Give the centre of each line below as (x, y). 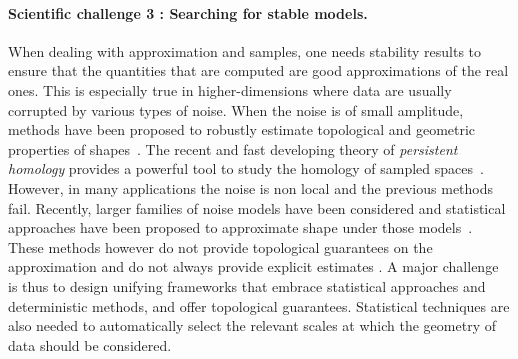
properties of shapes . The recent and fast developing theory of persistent (233, 148)
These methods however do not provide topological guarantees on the (220, 246)
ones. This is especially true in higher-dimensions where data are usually (230, 89)
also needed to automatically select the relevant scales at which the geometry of (252, 325)
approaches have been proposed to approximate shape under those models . (240, 227)
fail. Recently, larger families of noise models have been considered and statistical (257, 207)
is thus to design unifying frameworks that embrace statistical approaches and (247, 285)
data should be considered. (90, 344)
